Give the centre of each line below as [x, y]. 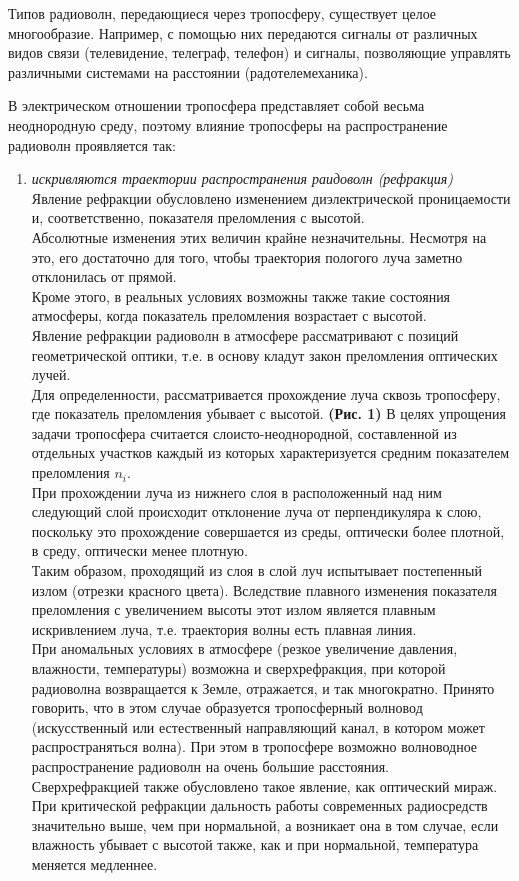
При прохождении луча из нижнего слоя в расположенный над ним [236, 491]
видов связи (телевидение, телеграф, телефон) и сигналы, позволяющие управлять [259, 52]
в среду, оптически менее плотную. [139, 550]
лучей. [51, 374]
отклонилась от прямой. [104, 276]
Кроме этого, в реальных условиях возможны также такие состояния [241, 295]
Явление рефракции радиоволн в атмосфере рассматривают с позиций [245, 334]
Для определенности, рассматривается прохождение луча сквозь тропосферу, [266, 393]
